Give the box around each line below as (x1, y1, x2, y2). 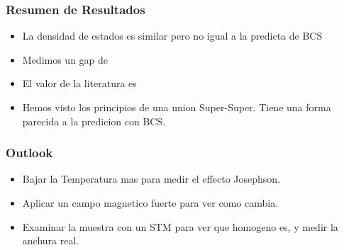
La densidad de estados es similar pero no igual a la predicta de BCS (22, 28, 323, 43)
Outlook (6, 144, 53, 161)
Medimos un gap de (22, 52, 109, 67)
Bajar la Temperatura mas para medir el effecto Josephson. (22, 171, 281, 186)
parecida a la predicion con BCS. (22, 113, 166, 128)
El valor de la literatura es (22, 76, 137, 91)
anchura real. (22, 233, 79, 248)
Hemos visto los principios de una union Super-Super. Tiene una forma (22, 100, 331, 114)
